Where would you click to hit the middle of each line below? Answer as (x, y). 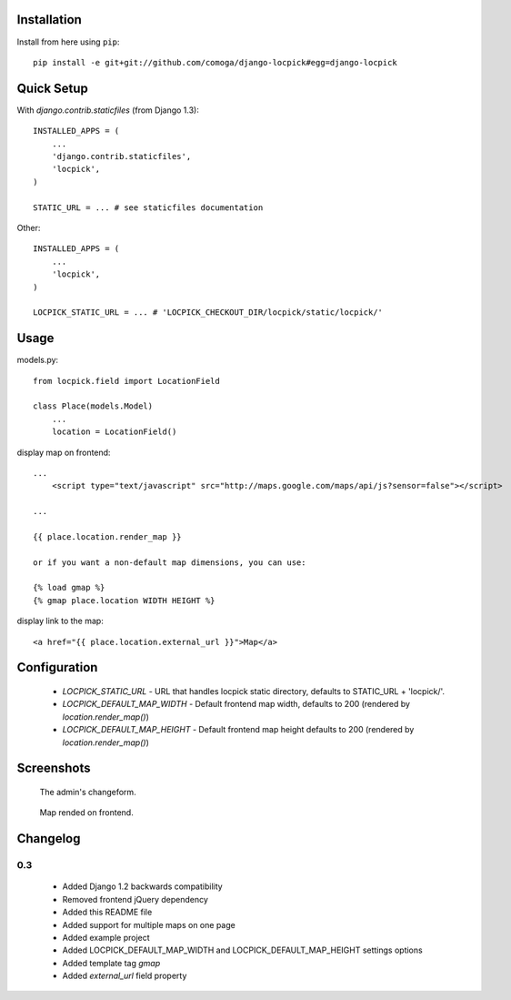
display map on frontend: (64, 452)
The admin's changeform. (88, 792)
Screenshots (54, 768)
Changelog (49, 838)
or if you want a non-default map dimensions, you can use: (170, 562)
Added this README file (107, 912)
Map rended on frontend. (86, 813)
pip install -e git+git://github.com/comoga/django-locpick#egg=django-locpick (215, 62)
